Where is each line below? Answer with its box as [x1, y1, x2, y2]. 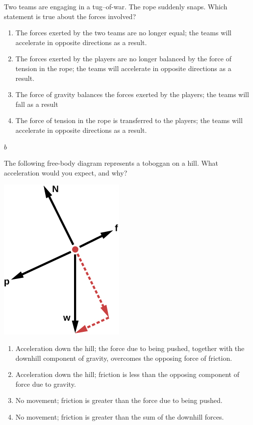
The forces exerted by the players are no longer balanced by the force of [15, 53, 231, 64]
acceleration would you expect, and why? [4, 167, 127, 177]
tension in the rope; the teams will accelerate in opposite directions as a [15, 63, 231, 73]
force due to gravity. [15, 378, 76, 389]
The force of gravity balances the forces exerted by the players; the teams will [15, 89, 249, 100]
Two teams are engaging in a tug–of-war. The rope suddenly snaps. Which [4, 1, 228, 11]
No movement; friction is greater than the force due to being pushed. [15, 395, 223, 405]
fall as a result [15, 99, 58, 109]
